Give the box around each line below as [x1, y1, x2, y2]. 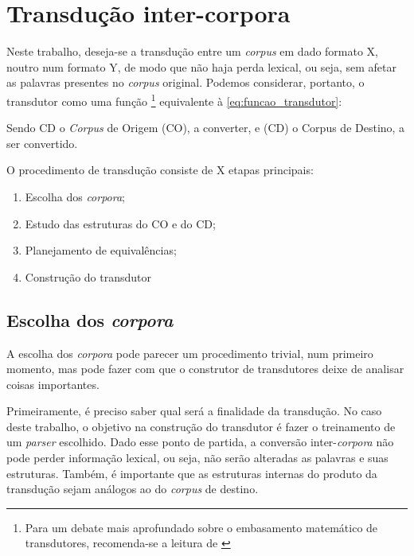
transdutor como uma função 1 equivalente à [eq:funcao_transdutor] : [6, 90, 342, 109]
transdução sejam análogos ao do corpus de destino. [6, 480, 259, 497]
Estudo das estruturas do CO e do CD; [25, 215, 216, 231]
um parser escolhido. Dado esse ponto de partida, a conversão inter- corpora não [6, 434, 394, 450]
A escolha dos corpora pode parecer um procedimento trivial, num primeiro [6, 344, 373, 361]
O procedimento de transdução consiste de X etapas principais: [6, 161, 314, 178]
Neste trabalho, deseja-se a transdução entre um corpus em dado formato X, [6, 43, 379, 60]
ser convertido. [6, 134, 78, 151]
